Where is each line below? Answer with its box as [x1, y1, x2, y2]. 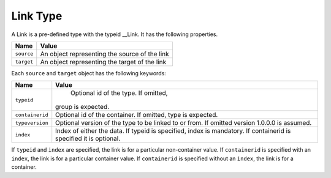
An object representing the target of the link [40, 57, 167, 66]
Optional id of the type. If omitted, [70, 89, 168, 97]
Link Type [11, 9, 63, 23]
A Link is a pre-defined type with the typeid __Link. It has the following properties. [11, 31, 218, 38]
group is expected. [55, 103, 110, 111]
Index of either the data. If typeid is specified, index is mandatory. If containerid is [55, 127, 291, 135]
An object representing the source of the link [40, 50, 169, 58]
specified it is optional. [55, 135, 121, 143]
